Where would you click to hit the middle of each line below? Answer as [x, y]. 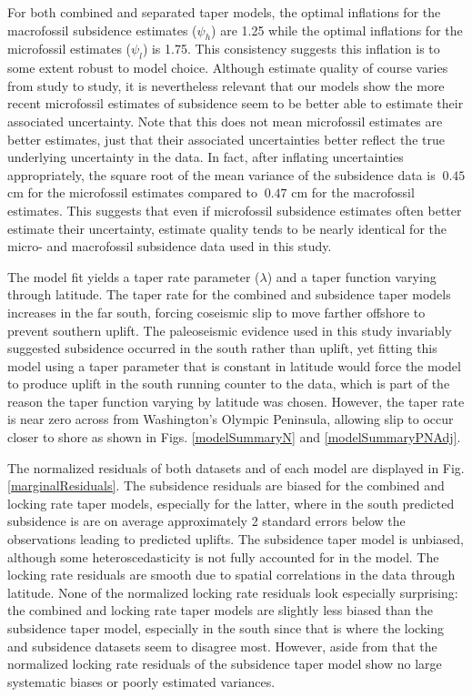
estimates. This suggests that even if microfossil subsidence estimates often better [235, 210]
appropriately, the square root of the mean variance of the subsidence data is [221, 174]
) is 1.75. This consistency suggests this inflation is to [291, 49]
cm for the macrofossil [353, 192]
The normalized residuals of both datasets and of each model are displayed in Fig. [236, 467]
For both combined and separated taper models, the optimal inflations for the [224, 12]
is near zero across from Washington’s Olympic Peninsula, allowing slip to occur [231, 419]
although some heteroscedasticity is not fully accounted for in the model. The [223, 556]
